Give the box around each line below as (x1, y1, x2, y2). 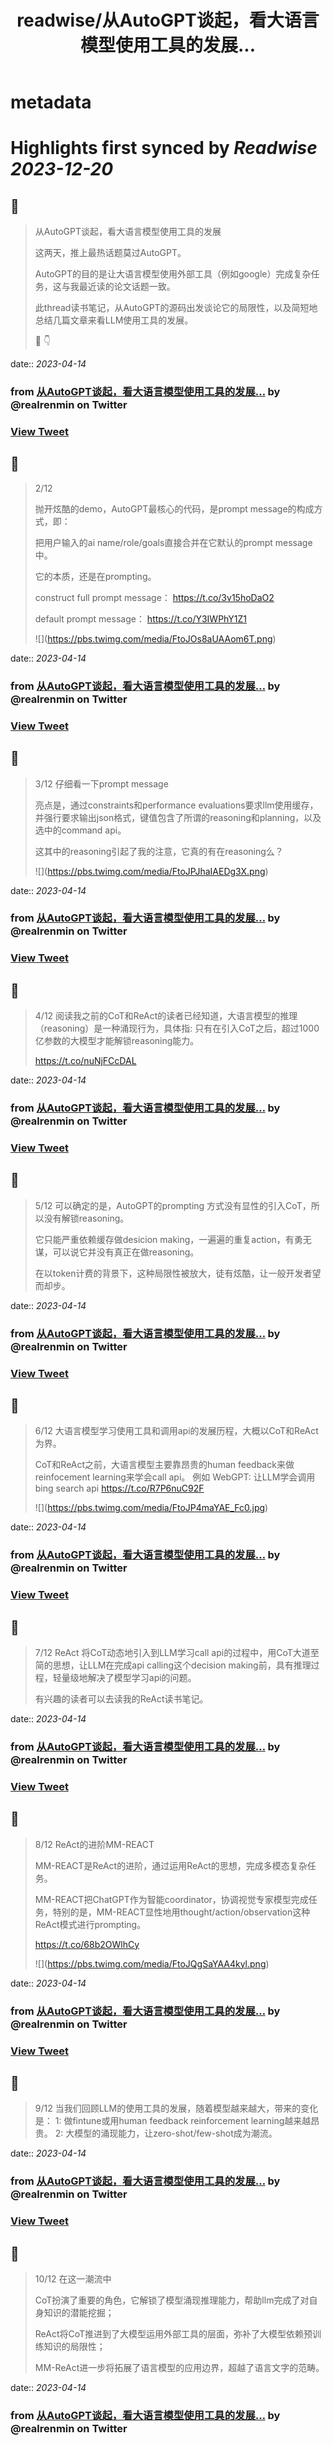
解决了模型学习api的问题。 (87, 1672, 197, 1684)
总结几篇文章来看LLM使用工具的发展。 (34, 314, 194, 326)
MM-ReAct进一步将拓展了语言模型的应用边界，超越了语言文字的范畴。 (34, 2362, 325, 2374)
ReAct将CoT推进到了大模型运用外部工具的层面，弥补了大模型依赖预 (34, 2328, 313, 2340)
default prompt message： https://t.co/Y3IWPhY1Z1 (34, 612, 248, 625)
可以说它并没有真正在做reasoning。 (52, 1246, 200, 1258)
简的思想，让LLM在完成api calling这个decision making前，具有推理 (34, 1659, 312, 1671)
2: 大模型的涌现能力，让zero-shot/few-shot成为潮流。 (54, 2127, 278, 2140)
